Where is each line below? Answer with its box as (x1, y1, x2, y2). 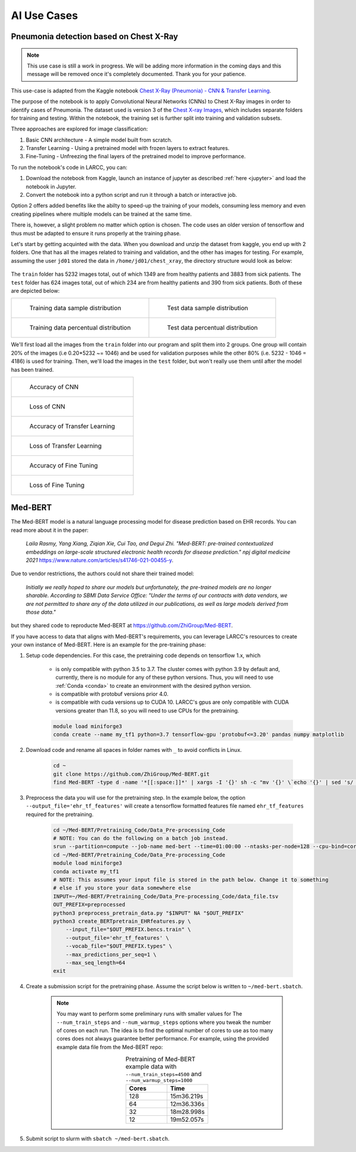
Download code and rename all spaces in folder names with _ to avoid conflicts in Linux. (26, 746, 242, 754)
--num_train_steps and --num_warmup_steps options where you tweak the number (56, 1019, 271, 1026)
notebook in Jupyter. (26, 183, 77, 190)
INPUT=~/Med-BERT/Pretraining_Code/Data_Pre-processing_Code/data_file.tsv (53, 893, 279, 899)
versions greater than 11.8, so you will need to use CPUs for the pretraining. (55, 707, 240, 714)
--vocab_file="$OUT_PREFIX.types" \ (65, 943, 172, 950)
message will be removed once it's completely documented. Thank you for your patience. (27, 71, 246, 78)
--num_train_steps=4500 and (125, 1070, 202, 1078)
